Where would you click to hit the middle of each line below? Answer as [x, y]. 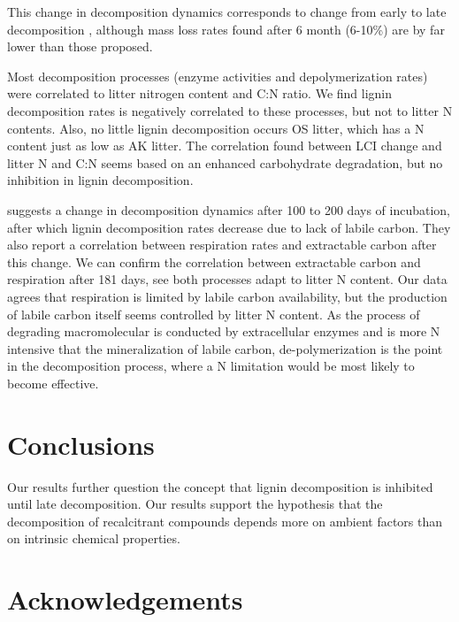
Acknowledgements [125, 599]
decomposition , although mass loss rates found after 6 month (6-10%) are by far [226, 29]
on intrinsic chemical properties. [94, 538]
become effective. [53, 383]
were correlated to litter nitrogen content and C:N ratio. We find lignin [200, 93]
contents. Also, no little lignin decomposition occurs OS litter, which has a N [216, 128]
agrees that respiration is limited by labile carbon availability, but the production [227, 296]
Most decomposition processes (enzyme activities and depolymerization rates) [218, 76]
